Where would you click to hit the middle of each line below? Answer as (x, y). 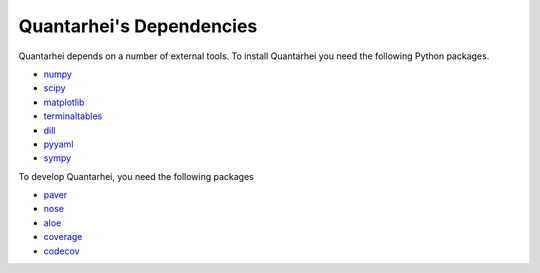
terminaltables (73, 116)
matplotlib (64, 102)
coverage (63, 237)
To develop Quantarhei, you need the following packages (136, 176)
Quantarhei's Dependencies (138, 26)
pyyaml (58, 144)
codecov (61, 251)
